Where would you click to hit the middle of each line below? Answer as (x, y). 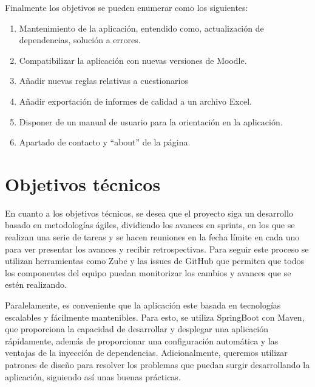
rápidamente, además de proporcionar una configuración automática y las (142, 340)
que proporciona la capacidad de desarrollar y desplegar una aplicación (137, 329)
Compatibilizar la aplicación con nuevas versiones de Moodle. (133, 60)
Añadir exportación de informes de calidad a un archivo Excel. (135, 101)
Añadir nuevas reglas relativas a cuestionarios (103, 81)
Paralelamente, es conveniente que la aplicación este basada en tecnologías (143, 305)
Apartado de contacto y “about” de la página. (105, 142)
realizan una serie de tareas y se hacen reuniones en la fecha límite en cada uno (152, 237)
